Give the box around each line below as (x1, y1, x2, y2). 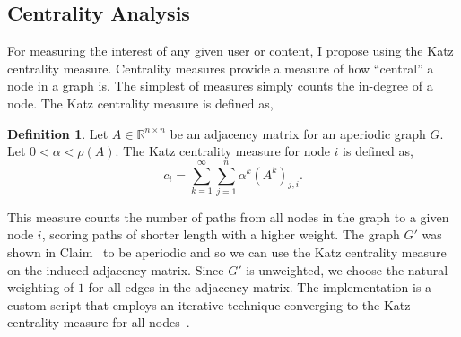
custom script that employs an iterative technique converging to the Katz (7, 295, 411, 314)
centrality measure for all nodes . (7, 313, 190, 332)
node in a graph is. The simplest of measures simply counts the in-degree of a (7, 76, 433, 95)
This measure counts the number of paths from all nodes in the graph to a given (7, 207, 449, 226)
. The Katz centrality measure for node (115, 142, 330, 160)
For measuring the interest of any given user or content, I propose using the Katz (7, 41, 454, 60)
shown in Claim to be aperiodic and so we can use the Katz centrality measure (7, 243, 447, 262)
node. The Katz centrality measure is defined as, (7, 93, 274, 112)
